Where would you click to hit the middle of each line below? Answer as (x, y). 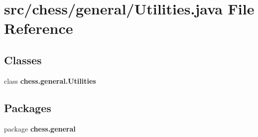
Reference (39, 28)
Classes (23, 60)
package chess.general (40, 128)
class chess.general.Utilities (50, 80)
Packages (28, 107)
